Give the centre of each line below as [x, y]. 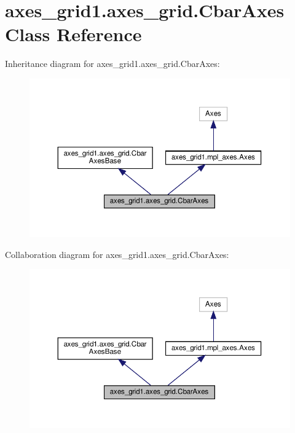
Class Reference [73, 34]
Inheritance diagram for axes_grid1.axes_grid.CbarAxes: [112, 64]
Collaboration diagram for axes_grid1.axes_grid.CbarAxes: [117, 254]
